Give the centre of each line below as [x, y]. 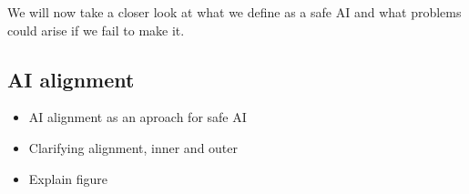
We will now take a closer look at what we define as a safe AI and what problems [234, 12]
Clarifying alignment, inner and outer [133, 147]
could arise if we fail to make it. [96, 30]
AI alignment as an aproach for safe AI [138, 117]
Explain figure [68, 178]
